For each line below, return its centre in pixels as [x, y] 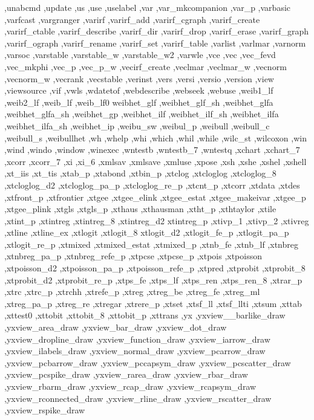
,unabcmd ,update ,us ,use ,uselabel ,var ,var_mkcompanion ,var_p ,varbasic [148, 7]
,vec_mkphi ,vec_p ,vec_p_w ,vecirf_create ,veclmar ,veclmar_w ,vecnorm [146, 66]
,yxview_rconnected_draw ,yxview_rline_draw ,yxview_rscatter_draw [138, 398]
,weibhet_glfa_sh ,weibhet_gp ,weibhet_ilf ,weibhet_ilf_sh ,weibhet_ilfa [142, 114]
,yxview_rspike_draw [45, 410]
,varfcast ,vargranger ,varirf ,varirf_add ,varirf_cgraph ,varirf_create [132, 19]
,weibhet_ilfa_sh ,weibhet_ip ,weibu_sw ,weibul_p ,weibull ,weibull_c [137, 125]
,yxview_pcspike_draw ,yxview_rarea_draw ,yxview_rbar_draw [126, 374]
